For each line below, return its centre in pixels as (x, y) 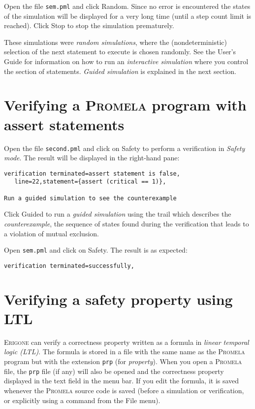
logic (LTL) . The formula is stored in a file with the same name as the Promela (125, 352)
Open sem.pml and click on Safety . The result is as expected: (96, 250)
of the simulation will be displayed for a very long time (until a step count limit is (128, 16)
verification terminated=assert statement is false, (92, 173)
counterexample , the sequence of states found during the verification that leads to (127, 223)
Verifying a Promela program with (125, 105)
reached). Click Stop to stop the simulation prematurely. (89, 25)
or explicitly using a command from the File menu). (82, 400)
